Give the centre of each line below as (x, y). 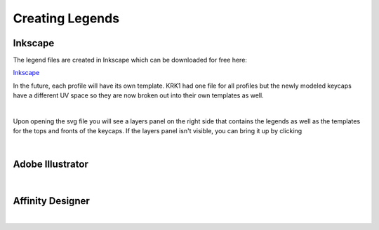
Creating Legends (66, 18)
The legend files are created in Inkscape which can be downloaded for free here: (130, 60)
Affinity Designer (52, 201)
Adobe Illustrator (51, 164)
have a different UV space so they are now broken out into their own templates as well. (138, 95)
